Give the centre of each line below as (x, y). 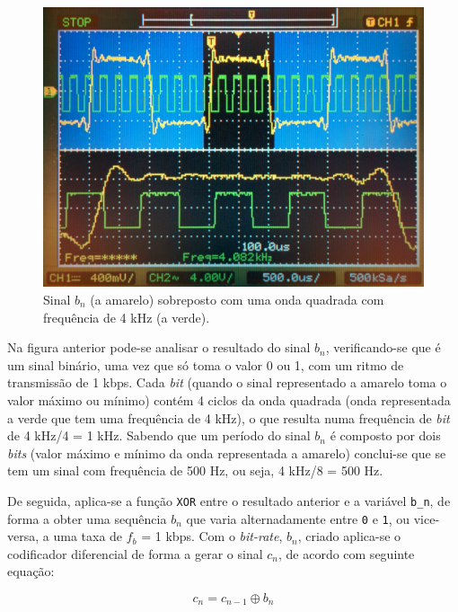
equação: (31, 571)
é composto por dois (385, 435)
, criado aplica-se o (349, 536)
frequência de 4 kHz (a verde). (127, 317)
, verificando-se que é (383, 347)
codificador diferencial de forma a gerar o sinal (135, 553)
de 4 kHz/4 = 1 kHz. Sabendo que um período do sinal (159, 435)
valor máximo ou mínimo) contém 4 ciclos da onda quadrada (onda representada (229, 399)
